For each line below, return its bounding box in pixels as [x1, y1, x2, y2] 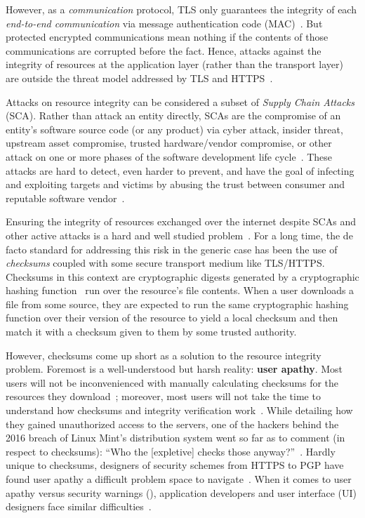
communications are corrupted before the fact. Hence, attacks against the [6, 43, 321, 58]
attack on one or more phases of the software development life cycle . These [6, 149, 333, 164]
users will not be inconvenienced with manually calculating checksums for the [6, 375, 339, 390]
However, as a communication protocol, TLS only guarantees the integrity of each [6, 2, 357, 16]
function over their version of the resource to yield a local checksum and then [6, 310, 338, 325]
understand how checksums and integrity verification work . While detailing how [6, 403, 353, 418]
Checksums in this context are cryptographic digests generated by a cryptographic [6, 269, 359, 284]
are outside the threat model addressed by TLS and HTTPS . [6, 70, 273, 85]
